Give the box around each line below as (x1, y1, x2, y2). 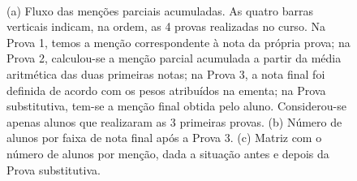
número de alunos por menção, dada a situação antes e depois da (6, 144, 329, 162)
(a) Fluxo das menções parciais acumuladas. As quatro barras (6, 2, 314, 19)
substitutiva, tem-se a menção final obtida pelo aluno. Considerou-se (6, 97, 346, 114)
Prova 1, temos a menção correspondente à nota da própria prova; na (6, 33, 351, 50)
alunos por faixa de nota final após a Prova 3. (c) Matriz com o (6, 129, 322, 146)
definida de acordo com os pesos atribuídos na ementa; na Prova (6, 81, 326, 98)
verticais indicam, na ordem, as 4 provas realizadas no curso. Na (6, 18, 325, 35)
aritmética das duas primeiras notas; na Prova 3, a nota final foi (6, 65, 325, 82)
